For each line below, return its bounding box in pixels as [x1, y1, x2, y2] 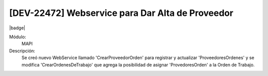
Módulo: [9, 34, 26, 40]
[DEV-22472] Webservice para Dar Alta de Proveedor [9, 7, 233, 18]
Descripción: [9, 48, 36, 54]
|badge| [9, 25, 26, 31]
